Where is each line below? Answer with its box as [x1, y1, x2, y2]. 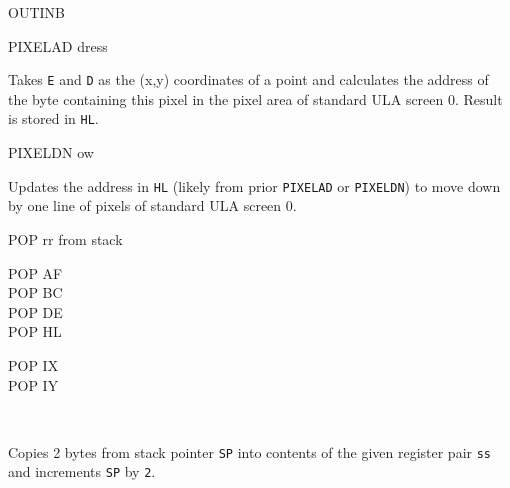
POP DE [8, 301, 63, 322]
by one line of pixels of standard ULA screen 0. [8, 195, 297, 216]
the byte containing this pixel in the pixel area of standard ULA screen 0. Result [8, 88, 503, 109]
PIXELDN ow [8, 142, 94, 163]
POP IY [8, 374, 59, 395]
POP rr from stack [8, 228, 123, 249]
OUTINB [8, 2, 65, 22]
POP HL [8, 321, 62, 342]
